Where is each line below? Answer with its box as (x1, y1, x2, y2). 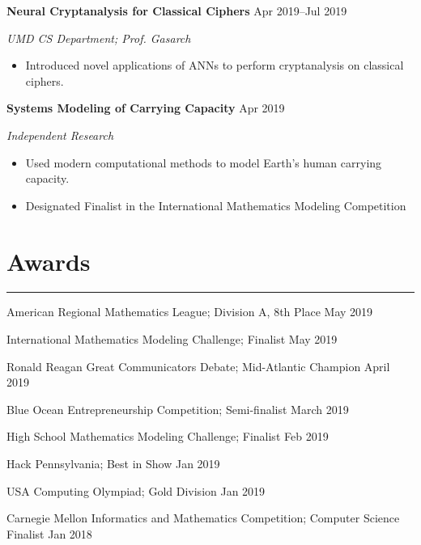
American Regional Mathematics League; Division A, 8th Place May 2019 (6, 303, 373, 320)
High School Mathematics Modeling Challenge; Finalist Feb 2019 (6, 428, 329, 445)
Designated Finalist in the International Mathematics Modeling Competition (25, 196, 406, 213)
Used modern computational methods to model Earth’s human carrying (25, 154, 382, 171)
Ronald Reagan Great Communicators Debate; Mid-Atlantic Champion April (6, 357, 390, 374)
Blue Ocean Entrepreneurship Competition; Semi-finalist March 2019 (6, 400, 349, 417)
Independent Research (6, 126, 114, 143)
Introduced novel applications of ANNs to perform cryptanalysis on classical (25, 57, 404, 74)
